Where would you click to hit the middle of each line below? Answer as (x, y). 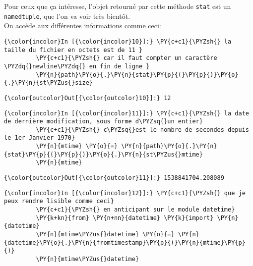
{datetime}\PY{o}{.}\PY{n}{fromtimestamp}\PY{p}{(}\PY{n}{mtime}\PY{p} (125, 242)
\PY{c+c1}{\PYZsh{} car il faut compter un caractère (126, 58)
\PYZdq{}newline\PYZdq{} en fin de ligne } (77, 66)
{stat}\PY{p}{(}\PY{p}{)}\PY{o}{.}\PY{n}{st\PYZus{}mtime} (103, 154)
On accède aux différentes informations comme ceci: (83, 26)
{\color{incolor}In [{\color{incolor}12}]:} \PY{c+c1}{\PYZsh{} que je (125, 193)
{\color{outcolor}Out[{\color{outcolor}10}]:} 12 (88, 98)
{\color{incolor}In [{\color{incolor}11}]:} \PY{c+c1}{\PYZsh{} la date (126, 113)
